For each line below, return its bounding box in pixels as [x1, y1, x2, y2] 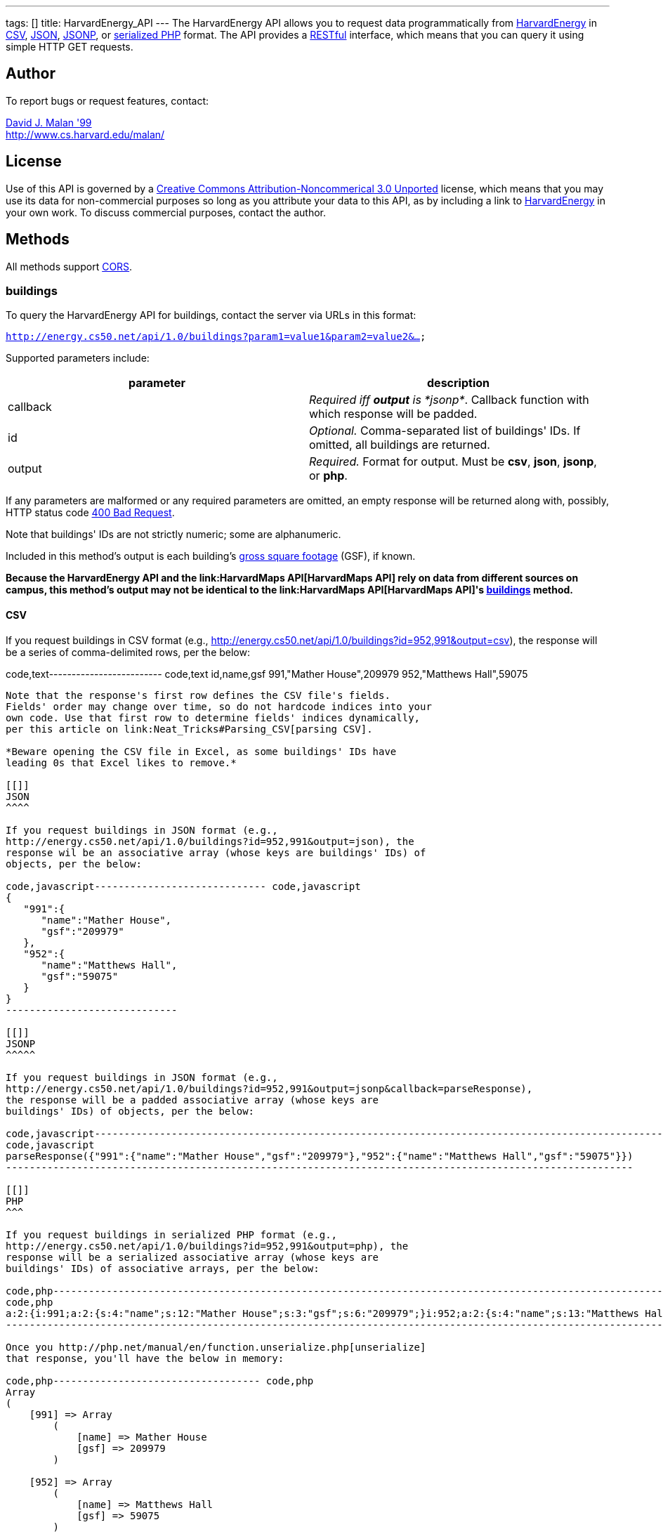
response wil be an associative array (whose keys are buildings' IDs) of [6, 846, 426, 858]
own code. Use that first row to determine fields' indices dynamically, [6, 712, 421, 723]
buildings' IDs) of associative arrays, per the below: [6, 1262, 320, 1274]
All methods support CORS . [6, 260, 133, 273]
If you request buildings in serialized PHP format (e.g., [6, 1228, 338, 1240]
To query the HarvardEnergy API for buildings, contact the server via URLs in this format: [6, 309, 416, 322]
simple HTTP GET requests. [6, 41, 133, 53]
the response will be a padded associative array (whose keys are [6, 1094, 379, 1106]
